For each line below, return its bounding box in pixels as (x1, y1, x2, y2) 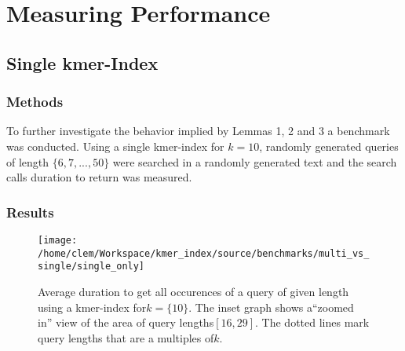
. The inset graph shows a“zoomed (188, 298, 354, 315)
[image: (38, 234, 78, 246)
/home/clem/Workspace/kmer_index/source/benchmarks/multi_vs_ (38, 247, 370, 259)
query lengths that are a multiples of (38, 329, 214, 346)
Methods (6, 92, 64, 112)
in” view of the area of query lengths (38, 314, 214, 331)
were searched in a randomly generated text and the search (112, 153, 397, 170)
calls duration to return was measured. (6, 169, 192, 185)
